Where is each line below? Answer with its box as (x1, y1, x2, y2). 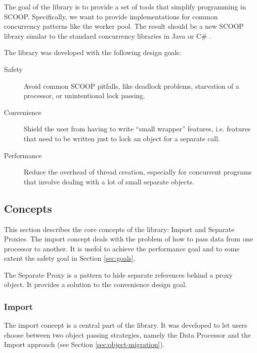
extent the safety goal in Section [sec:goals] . (4, 253, 135, 263)
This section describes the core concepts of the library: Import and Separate (4, 224, 235, 234)
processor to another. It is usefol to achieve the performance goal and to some (4, 243, 240, 253)
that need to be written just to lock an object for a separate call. (24, 133, 220, 143)
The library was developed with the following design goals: (4, 47, 181, 58)
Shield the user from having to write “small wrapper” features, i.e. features (24, 123, 251, 134)
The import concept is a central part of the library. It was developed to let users (4, 320, 248, 330)
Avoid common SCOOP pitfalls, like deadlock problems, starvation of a (24, 80, 239, 91)
